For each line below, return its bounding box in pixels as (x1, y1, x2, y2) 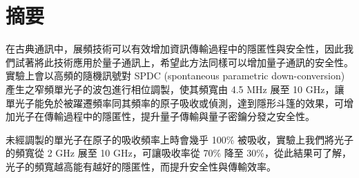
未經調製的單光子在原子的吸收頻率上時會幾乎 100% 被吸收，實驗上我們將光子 (6, 132, 353, 146)
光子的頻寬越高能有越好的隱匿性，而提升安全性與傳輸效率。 (6, 159, 276, 173)
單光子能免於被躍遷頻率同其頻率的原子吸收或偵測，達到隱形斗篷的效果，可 (6, 95, 344, 110)
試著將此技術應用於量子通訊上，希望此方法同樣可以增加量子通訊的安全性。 (14, 55, 353, 69)
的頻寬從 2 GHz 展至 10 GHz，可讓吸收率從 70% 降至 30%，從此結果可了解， (6, 146, 352, 160)
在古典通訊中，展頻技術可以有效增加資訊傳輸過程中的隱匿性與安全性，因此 (6, 41, 344, 56)
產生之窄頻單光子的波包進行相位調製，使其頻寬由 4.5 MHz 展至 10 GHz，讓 (6, 81, 345, 96)
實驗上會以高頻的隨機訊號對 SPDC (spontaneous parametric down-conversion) (6, 68, 345, 83)
